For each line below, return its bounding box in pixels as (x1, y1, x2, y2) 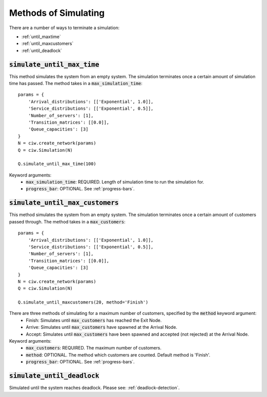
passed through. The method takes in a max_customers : (9, 219, 126, 224)
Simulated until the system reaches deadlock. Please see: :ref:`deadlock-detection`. (9, 385, 180, 391)
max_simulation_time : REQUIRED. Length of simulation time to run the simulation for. (26, 179, 205, 185)
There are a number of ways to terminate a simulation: (9, 25, 120, 31)
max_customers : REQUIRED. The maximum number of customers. (26, 345, 162, 351)
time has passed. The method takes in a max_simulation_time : (9, 81, 143, 87)
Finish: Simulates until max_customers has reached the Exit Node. (26, 317, 162, 323)
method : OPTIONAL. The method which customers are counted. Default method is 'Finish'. (26, 352, 211, 358)
